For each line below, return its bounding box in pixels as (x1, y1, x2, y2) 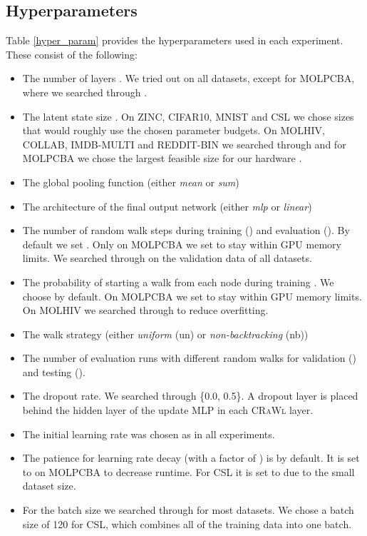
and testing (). (22, 364, 86, 379)
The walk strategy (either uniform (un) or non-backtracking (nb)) (22, 326, 309, 341)
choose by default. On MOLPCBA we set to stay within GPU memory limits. (22, 288, 362, 303)
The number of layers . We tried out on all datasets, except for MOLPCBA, (22, 71, 355, 86)
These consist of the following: (6, 46, 138, 61)
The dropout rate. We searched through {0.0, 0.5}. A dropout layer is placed (22, 388, 358, 403)
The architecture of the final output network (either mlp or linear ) (22, 198, 312, 213)
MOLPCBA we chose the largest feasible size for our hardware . (22, 151, 302, 166)
